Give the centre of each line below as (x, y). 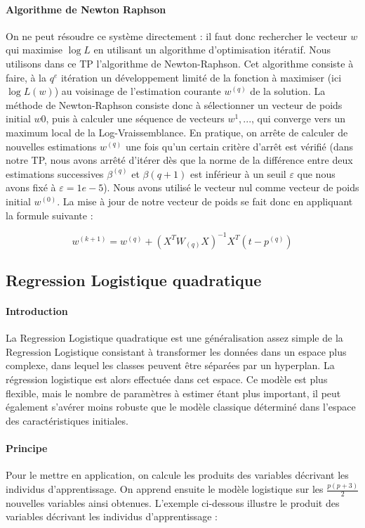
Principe (27, 447)
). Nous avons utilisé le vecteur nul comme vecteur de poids (231, 187)
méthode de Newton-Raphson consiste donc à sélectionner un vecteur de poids (174, 104)
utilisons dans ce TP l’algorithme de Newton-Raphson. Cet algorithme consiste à (180, 63)
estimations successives (55, 173)
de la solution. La (288, 91)
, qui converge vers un (298, 118)
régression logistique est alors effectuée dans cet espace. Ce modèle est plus (167, 379)
